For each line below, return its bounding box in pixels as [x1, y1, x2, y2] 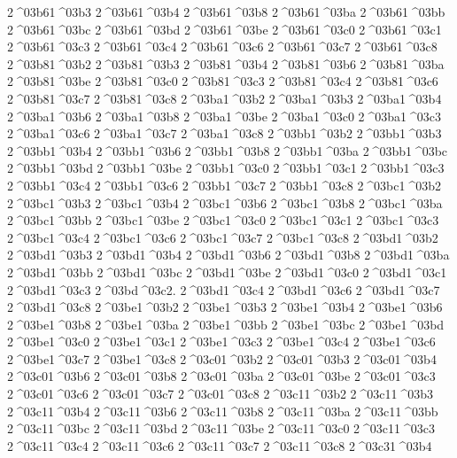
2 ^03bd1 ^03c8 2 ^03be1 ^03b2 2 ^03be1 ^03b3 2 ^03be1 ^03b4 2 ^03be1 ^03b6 [7, 298, 443, 316]
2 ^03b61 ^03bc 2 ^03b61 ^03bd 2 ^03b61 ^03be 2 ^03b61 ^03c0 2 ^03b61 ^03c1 [7, 19, 442, 38]
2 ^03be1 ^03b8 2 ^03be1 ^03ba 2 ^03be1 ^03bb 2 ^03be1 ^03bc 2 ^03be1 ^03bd [7, 314, 445, 333]
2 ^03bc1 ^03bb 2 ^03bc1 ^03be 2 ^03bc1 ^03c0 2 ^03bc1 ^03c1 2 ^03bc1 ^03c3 [7, 211, 439, 229]
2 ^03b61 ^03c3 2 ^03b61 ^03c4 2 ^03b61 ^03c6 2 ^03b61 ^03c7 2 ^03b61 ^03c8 [7, 37, 438, 56]
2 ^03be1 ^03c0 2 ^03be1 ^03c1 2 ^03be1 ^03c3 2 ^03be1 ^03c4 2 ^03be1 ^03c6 [7, 332, 436, 351]
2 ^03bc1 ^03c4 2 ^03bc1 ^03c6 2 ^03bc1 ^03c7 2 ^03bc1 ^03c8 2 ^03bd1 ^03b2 [7, 228, 438, 246]
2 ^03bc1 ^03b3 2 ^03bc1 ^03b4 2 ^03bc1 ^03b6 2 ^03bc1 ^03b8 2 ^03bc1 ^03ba [7, 193, 443, 212]
